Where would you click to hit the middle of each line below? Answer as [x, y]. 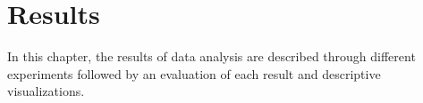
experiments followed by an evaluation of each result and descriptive [194, 73]
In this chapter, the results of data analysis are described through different [211, 56]
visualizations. [46, 91]
